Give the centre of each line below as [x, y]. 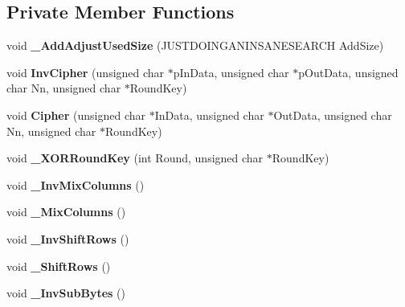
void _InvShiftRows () [68, 238]
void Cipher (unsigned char [76, 115]
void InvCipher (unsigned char [86, 72]
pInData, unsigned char [231, 72]
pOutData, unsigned [348, 72]
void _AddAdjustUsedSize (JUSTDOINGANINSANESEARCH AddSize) [195, 45]
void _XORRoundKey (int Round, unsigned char [135, 158]
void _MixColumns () [66, 212]
